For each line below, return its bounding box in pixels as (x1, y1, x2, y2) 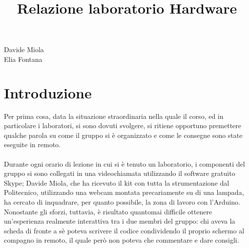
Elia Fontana (4, 54, 42, 64)
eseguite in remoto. (4, 139, 61, 150)
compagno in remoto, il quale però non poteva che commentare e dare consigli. (4, 235, 239, 245)
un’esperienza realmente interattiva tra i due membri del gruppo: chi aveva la (4, 216, 235, 226)
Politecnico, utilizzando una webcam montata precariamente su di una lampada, (4, 187, 244, 197)
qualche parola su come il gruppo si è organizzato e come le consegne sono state (4, 130, 243, 140)
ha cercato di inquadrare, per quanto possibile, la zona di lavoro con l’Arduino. (4, 197, 240, 207)
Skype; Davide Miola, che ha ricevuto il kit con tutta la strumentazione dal (4, 177, 229, 188)
